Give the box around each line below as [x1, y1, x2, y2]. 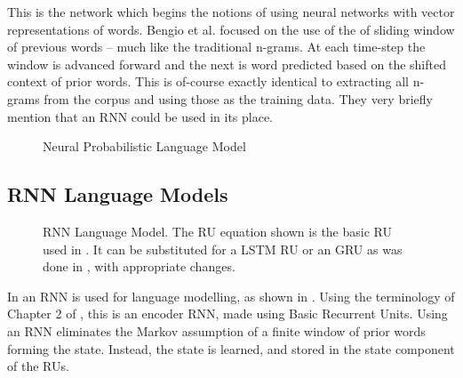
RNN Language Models [7, 181, 228, 208]
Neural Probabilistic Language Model [43, 137, 246, 156]
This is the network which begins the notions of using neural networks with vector [7, 3, 455, 20]
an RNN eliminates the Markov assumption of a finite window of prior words [7, 321, 426, 340]
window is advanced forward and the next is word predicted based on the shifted [7, 54, 446, 73]
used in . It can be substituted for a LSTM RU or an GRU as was [43, 239, 403, 258]
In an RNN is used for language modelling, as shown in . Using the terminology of [7, 286, 455, 305]
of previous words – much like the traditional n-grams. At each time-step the [7, 37, 426, 56]
